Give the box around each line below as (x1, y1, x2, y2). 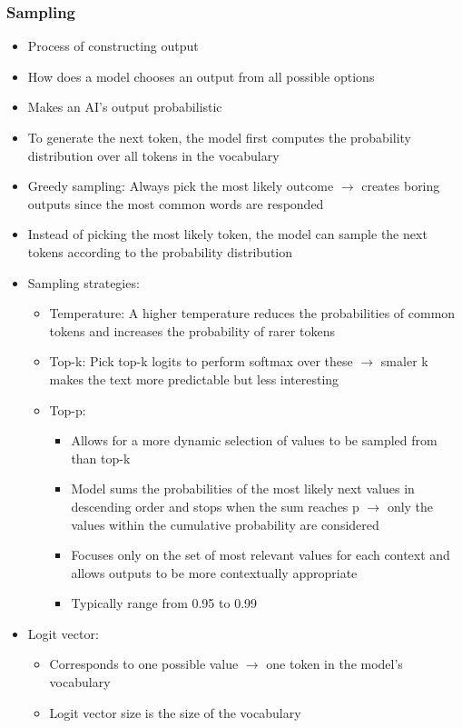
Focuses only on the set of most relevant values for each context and (71, 545, 450, 564)
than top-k (71, 448, 131, 467)
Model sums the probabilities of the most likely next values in (71, 479, 415, 498)
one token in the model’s (266, 654, 403, 673)
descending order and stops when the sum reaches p (71, 496, 359, 515)
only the (387, 496, 434, 515)
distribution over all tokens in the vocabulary (27, 145, 280, 165)
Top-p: (49, 400, 86, 419)
